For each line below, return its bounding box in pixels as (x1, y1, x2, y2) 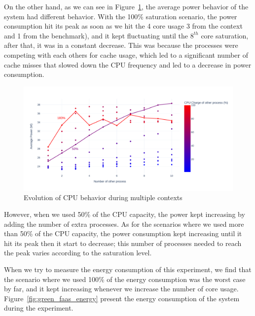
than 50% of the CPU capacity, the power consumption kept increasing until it (4, 228, 242, 239)
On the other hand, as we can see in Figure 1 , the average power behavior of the (4, 1, 249, 11)
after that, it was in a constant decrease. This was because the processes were (4, 40, 238, 50)
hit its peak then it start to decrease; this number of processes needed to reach (4, 238, 242, 248)
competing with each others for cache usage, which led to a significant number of (4, 49, 248, 60)
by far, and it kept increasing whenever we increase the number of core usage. (4, 283, 239, 294)
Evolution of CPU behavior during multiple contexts (24, 192, 182, 203)
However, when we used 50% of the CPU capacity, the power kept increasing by (4, 209, 245, 219)
